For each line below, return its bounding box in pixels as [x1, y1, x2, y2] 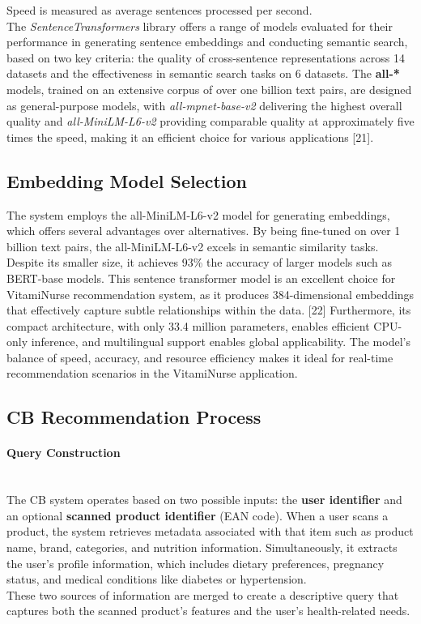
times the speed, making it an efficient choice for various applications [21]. [6, 128, 374, 145]
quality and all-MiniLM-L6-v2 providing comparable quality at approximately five [6, 113, 415, 130]
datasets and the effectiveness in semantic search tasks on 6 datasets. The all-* [6, 65, 400, 82]
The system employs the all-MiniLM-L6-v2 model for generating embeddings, [6, 206, 390, 223]
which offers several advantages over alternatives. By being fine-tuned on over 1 [6, 222, 401, 239]
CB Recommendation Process [6, 404, 262, 430]
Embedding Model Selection [6, 168, 248, 193]
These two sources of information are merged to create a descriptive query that [6, 586, 399, 603]
